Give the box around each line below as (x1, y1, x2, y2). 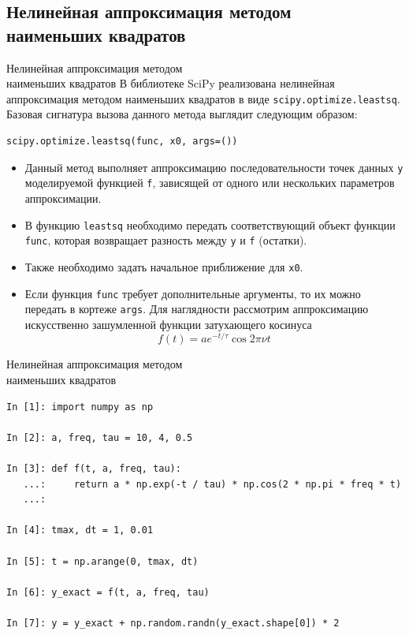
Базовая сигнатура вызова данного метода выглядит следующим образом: (6, 106, 358, 122)
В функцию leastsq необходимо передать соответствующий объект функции (24, 216, 396, 233)
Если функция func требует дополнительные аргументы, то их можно (24, 285, 361, 301)
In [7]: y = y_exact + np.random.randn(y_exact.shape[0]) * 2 (6, 617, 340, 629)
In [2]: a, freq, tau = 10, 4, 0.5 (6, 431, 193, 443)
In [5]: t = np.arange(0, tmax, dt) (6, 555, 199, 567)
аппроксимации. (24, 189, 102, 206)
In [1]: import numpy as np (6, 401, 154, 413)
